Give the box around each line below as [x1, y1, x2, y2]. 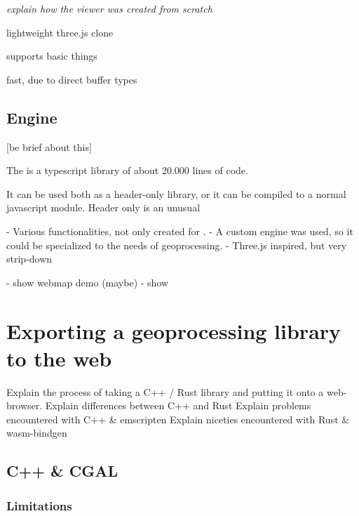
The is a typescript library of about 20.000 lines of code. [6, 163, 248, 178]
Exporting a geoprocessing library [6, 316, 341, 345]
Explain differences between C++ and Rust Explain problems [45, 398, 311, 413]
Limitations [6, 496, 72, 514]
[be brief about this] [6, 139, 92, 154]
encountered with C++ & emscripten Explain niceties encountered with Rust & [6, 411, 350, 426]
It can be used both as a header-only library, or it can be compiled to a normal [6, 186, 346, 201]
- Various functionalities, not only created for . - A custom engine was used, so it [6, 223, 353, 238]
